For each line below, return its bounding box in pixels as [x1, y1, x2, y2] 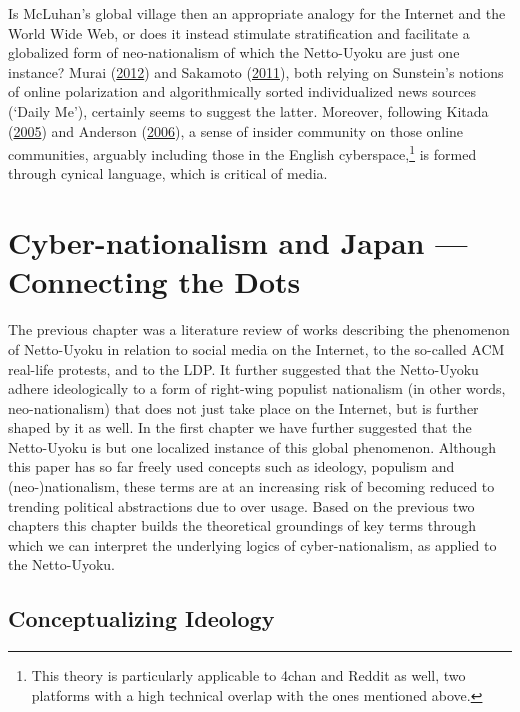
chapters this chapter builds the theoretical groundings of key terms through [8, 515, 477, 536]
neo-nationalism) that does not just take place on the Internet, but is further [8, 397, 479, 418]
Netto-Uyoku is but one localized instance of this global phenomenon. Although [8, 436, 496, 457]
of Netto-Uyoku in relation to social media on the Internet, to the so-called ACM [8, 338, 505, 359]
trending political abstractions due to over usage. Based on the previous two [8, 495, 475, 516]
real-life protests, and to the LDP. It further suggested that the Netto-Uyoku [8, 358, 479, 379]
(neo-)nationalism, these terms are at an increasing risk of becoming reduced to [8, 476, 495, 497]
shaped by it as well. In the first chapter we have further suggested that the [8, 417, 472, 438]
